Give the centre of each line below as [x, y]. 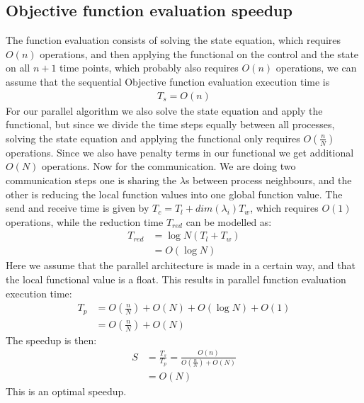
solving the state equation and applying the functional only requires [153, 138]
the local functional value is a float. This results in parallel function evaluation [176, 279]
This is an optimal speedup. [66, 391]
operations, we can [316, 68]
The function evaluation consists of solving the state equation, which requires [174, 40]
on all [18, 68]
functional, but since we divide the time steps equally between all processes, [170, 124]
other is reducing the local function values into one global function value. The [174, 194]
